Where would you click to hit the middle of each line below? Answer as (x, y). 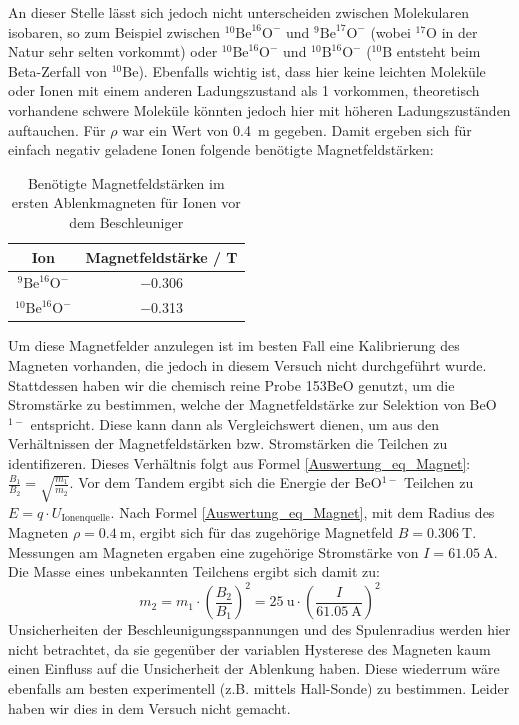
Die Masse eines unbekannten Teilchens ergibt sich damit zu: (194, 571)
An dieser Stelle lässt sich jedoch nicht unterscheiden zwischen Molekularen (238, 12)
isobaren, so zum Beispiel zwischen (114, 31)
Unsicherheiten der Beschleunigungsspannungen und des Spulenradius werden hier (259, 629)
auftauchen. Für (57, 129)
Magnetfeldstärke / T (161, 256)
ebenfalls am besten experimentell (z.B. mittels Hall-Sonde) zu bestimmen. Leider (259, 688)
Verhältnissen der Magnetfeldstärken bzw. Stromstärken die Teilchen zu (228, 443)
